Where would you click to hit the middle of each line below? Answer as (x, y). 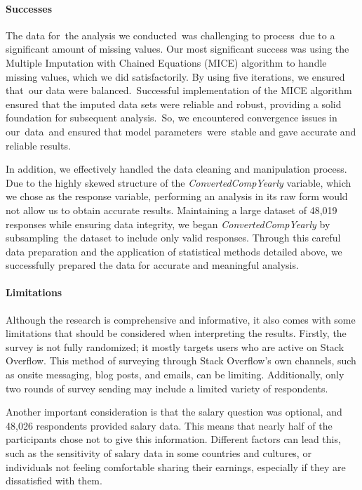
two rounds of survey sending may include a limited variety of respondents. (167, 388)
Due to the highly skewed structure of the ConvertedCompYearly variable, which (179, 182)
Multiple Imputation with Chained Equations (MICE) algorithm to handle (166, 62)
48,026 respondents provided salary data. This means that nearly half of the (169, 425)
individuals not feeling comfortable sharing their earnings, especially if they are (176, 466)
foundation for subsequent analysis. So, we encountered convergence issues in (172, 118)
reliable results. (38, 145)
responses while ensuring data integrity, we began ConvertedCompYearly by (168, 224)
